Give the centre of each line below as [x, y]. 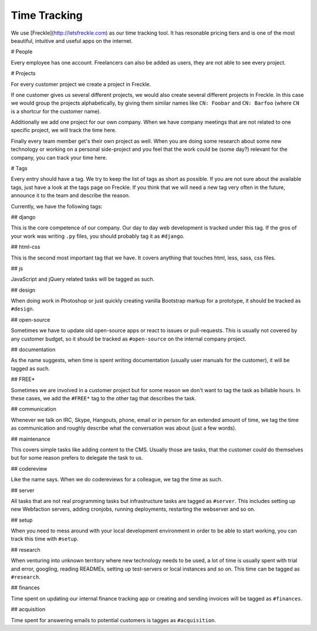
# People [22, 52]
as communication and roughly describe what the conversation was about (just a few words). [124, 428]
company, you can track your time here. [59, 157]
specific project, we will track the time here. [64, 130]
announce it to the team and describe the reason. [70, 195]
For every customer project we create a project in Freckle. [81, 84]
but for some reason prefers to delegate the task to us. [77, 458]
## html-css [26, 247]
